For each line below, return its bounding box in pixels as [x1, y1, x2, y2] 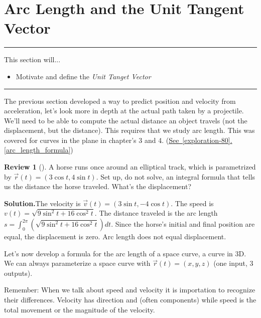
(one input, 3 [213, 258, 253, 268]
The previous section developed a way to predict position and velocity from [4, 95, 236, 106]
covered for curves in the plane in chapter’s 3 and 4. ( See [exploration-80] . [4, 134, 232, 145]
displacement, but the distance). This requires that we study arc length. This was [4, 125, 255, 135]
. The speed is [171, 198, 214, 208]
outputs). [4, 267, 33, 278]
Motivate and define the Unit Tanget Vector [16, 71, 151, 81]
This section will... [4, 54, 61, 65]
